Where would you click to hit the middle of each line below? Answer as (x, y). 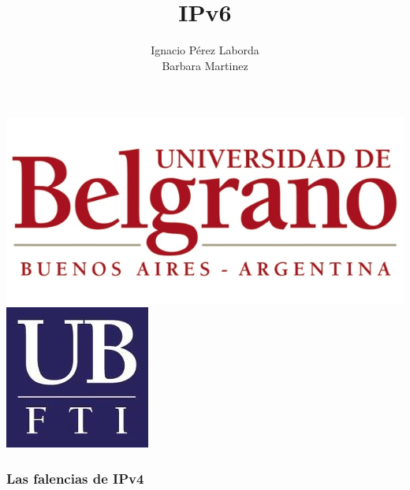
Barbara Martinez (205, 65)
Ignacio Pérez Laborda (205, 50)
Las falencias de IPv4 (75, 478)
